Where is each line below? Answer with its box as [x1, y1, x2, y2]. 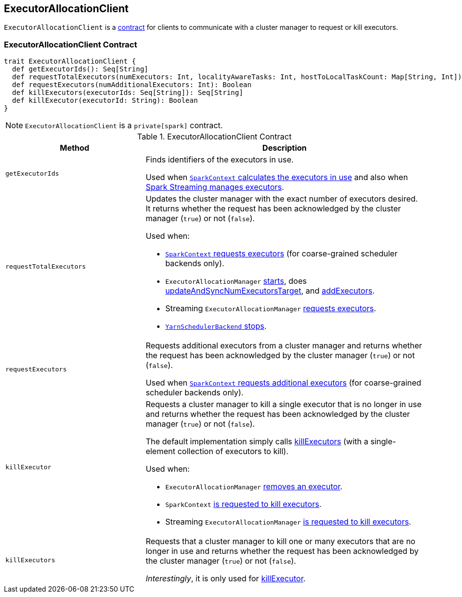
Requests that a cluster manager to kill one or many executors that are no [145, 536, 416, 547]
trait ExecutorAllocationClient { [4, 57, 136, 66]
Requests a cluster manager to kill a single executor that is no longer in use [145, 399, 422, 410]
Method [60, 143, 90, 153]
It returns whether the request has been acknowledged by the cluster [145, 204, 401, 214]
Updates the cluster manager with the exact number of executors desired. [145, 194, 418, 204]
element [145, 446, 176, 457]
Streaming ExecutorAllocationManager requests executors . [165, 303, 376, 314]
